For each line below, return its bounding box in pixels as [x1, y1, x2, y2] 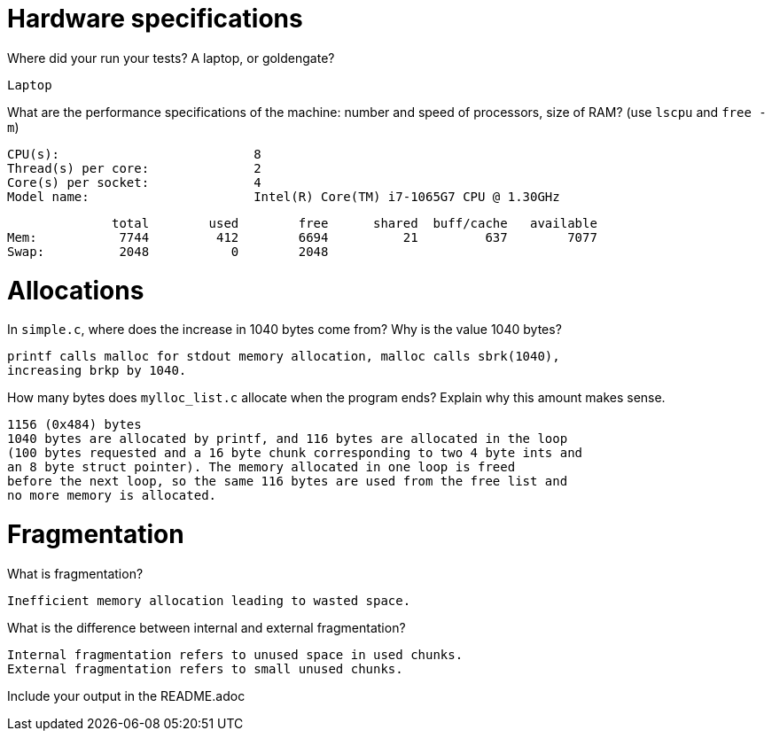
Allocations [7, 275, 144, 306]
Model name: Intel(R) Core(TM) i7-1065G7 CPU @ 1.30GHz [7, 189, 560, 204]
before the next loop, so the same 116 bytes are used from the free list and [7, 474, 568, 489]
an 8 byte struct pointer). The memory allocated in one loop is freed [7, 460, 516, 475]
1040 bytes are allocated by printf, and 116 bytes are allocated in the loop [7, 431, 568, 447]
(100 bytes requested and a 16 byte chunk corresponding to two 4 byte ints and [7, 446, 583, 461]
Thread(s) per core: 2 [7, 160, 261, 175]
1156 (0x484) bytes [7, 417, 142, 432]
